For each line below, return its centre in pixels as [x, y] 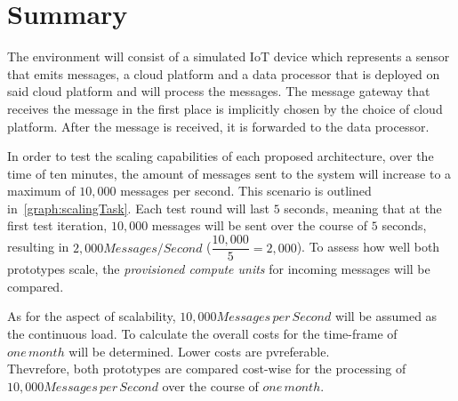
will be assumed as [386, 316]
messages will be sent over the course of [260, 225]
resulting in [38, 247]
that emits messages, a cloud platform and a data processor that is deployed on [224, 73]
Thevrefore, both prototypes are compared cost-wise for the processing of [207, 369]
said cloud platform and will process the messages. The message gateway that [219, 91]
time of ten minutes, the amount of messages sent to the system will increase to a [229, 173]
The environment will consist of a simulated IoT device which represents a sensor [229, 56]
